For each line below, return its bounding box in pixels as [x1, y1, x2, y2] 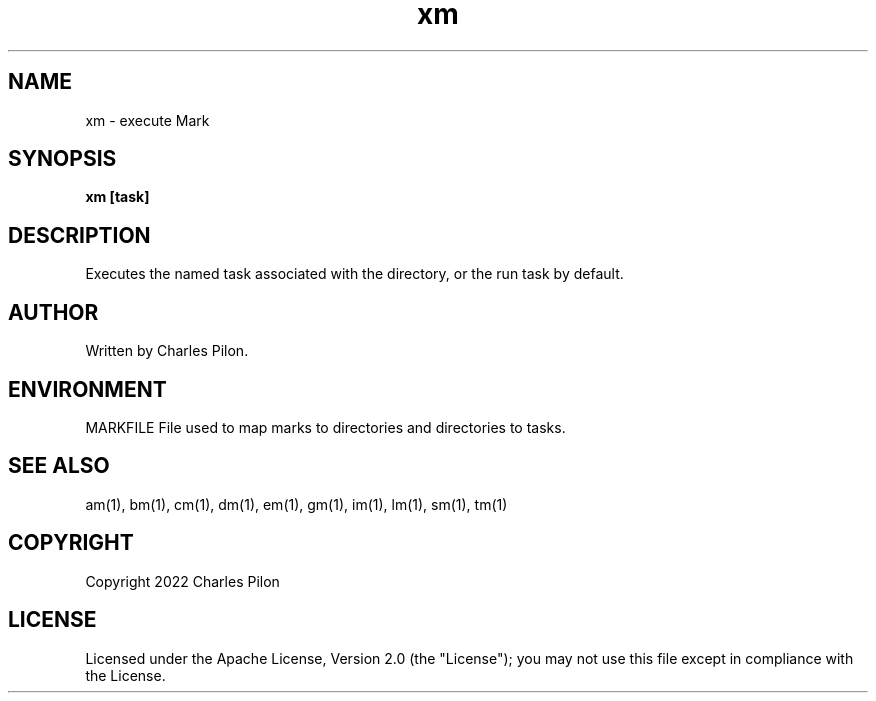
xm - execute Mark [85, 111, 210, 129]
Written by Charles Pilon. [85, 342, 249, 360]
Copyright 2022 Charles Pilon [85, 572, 280, 590]
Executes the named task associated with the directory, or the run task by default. [85, 265, 624, 283]
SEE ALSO [8, 453, 110, 479]
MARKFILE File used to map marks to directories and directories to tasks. [85, 418, 566, 436]
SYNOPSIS [8, 146, 117, 172]
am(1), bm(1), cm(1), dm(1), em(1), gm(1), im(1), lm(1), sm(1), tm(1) [85, 495, 508, 513]
